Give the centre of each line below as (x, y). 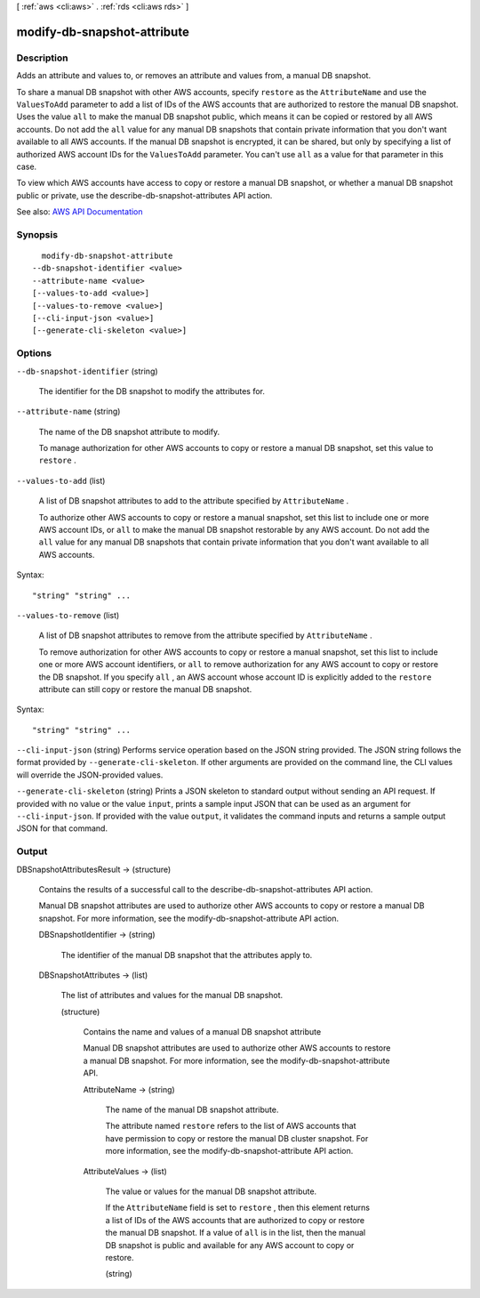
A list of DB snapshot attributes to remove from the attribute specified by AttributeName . (205, 635)
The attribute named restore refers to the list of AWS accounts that (231, 1126)
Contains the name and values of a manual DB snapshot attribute (202, 1032)
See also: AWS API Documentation (80, 212)
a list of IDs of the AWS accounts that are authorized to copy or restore (235, 1220)
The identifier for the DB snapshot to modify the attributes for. (152, 391)
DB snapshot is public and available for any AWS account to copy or (230, 1245)
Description (42, 58)
